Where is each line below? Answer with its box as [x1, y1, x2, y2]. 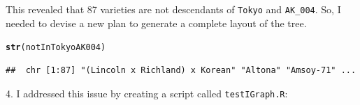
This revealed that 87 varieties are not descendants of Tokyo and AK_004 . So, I [6, 2, 341, 16]
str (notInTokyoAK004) [6, 42, 106, 53]
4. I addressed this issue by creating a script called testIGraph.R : [6, 86, 288, 100]
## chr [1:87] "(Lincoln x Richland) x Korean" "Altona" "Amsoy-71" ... [6, 65, 357, 75]
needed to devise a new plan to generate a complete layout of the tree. [6, 15, 307, 30]
